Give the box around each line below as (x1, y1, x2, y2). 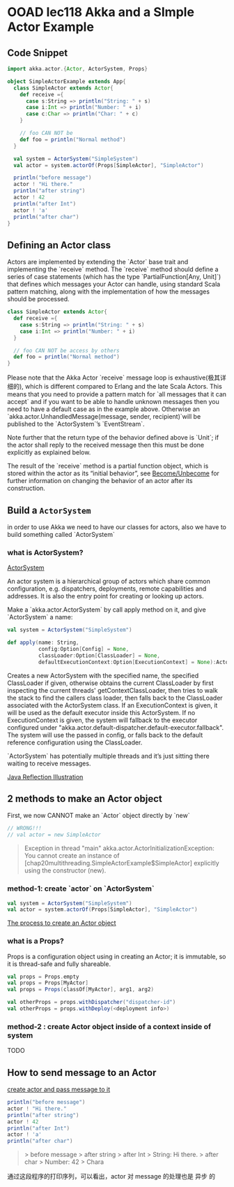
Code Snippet (7, 47, 68, 59)
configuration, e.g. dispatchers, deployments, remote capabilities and (7, 584, 207, 593)
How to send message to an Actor (7, 1067, 157, 1079)
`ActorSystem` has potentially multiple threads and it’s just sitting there (7, 751, 210, 760)
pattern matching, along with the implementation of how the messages (7, 287, 210, 296)
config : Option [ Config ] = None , (38, 646, 130, 653)
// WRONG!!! (7, 825, 42, 832)
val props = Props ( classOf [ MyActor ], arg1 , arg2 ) (7, 986, 155, 993)
